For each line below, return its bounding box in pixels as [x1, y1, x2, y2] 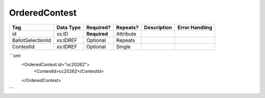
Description [144, 24, 172, 31]
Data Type [56, 24, 81, 31]
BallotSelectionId [12, 37, 51, 43]
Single [116, 43, 131, 50]
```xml [9, 53, 21, 59]
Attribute [116, 30, 136, 37]
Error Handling [177, 24, 212, 31]
